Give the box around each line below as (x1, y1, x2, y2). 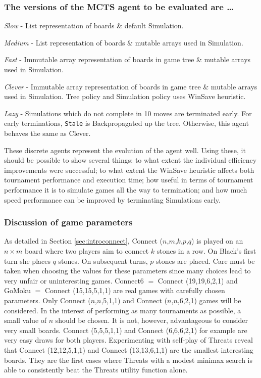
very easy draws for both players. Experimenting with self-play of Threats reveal (4, 335, 253, 345)
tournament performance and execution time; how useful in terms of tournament (4, 174, 253, 185)
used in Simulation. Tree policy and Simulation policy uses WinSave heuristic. (4, 91, 246, 102)
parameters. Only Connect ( (4, 295, 91, 305)
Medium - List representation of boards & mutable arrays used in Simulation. (4, 37, 243, 48)
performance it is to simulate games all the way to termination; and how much (4, 184, 247, 195)
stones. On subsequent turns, (58, 255, 148, 266)
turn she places (4, 255, 50, 266)
